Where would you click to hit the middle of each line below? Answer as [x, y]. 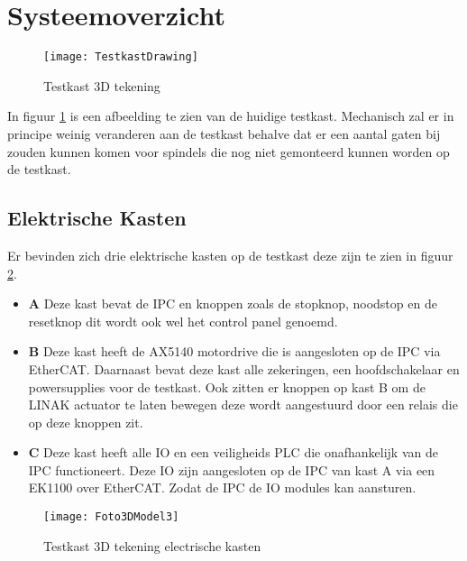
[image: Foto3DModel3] [111, 517]
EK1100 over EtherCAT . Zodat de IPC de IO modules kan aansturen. [222, 487]
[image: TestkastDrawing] [121, 57]
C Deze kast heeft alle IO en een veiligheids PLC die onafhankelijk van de [233, 452]
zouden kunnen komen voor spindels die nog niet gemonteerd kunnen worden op [229, 151]
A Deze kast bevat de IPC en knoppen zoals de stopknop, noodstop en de [233, 303]
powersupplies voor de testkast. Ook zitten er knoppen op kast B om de [227, 386]
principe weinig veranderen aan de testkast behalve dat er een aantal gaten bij [224, 133]
